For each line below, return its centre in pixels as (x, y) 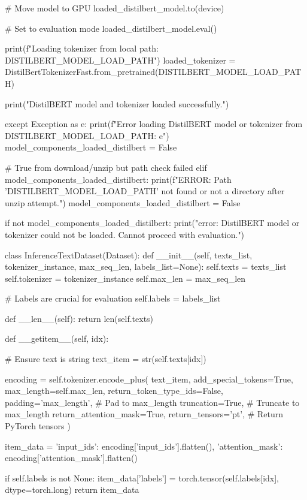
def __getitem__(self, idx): (57, 338)
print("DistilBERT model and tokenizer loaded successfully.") (117, 103)
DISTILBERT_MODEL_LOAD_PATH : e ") (87, 135)
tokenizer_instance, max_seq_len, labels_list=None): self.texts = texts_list (146, 266)
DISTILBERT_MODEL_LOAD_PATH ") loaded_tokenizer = (120, 60)
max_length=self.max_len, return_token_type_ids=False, (114, 391)
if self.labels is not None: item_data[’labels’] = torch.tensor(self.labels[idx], (142, 478)
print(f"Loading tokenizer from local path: (82, 48)
